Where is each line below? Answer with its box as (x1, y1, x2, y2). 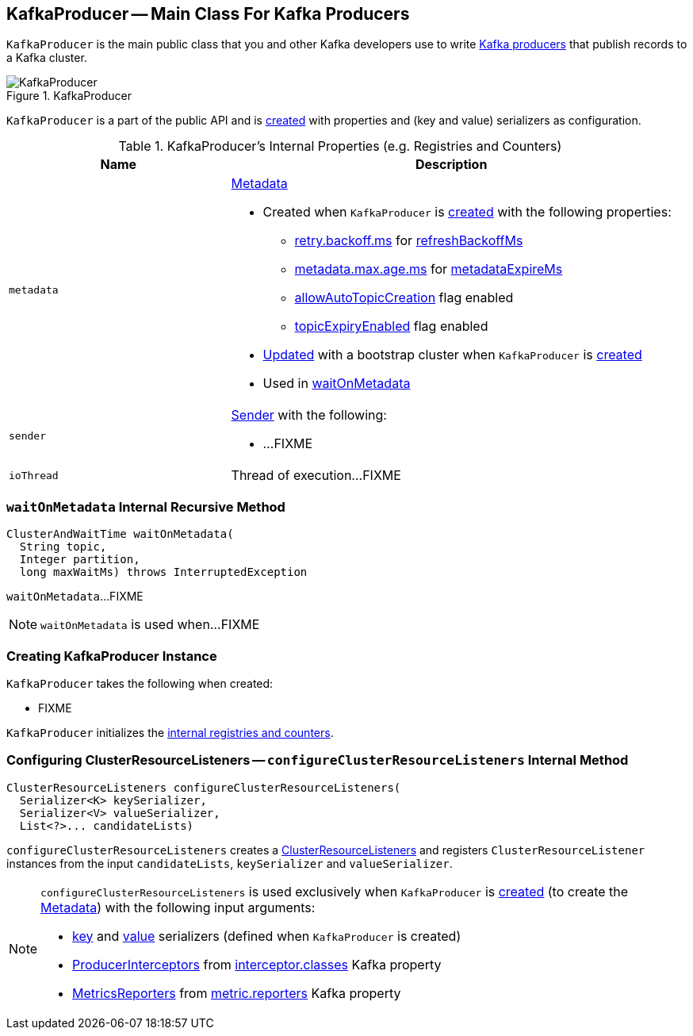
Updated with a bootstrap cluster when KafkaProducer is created (262, 347, 642, 363)
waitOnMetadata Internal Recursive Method (6, 498, 285, 515)
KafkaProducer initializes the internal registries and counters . (6, 725, 334, 739)
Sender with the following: (231, 407, 387, 424)
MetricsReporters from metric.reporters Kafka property (72, 984, 401, 1001)
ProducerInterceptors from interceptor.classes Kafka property (72, 956, 442, 973)
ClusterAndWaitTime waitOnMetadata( (6, 528, 234, 541)
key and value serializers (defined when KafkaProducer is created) (72, 927, 461, 944)
